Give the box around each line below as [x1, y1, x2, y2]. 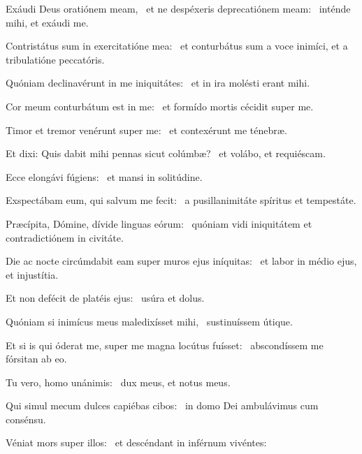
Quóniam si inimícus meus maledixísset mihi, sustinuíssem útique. [6, 314, 293, 328]
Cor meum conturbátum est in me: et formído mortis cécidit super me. [6, 98, 314, 113]
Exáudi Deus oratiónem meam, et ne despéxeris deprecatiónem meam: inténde [6, 1, 351, 15]
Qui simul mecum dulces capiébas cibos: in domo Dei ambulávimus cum [6, 398, 319, 413]
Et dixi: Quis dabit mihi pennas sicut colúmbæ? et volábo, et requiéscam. [6, 146, 326, 161]
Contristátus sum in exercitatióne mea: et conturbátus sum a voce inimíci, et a [6, 38, 348, 53]
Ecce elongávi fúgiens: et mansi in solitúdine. [6, 169, 203, 184]
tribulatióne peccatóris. [6, 52, 105, 66]
